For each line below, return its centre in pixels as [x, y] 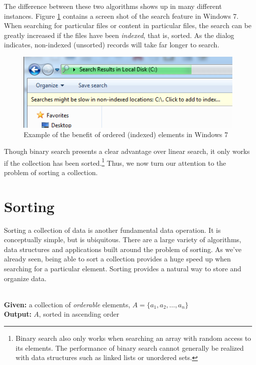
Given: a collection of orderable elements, [67, 304]
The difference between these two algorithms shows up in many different [113, 6]
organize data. [25, 278]
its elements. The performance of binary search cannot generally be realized [130, 347]
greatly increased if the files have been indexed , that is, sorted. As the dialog [119, 35]
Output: [18, 314]
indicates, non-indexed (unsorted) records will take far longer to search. [112, 45]
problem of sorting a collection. [51, 172]
